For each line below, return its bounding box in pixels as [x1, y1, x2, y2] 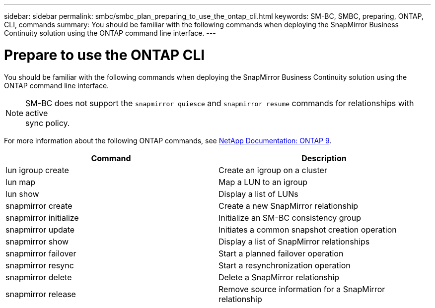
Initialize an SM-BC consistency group [218, 212, 362, 223]
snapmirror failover [5, 248, 76, 258]
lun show [5, 188, 39, 199]
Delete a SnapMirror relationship [218, 272, 340, 282]
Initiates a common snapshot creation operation [218, 224, 397, 235]
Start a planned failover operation [218, 248, 344, 258]
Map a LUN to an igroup [218, 177, 308, 187]
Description [301, 153, 347, 163]
